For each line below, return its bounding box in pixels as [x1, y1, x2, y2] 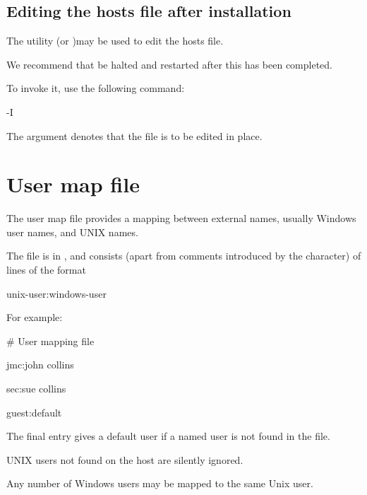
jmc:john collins [6, 357, 74, 372]
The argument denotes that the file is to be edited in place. [6, 128, 263, 143]
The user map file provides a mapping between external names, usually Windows [6, 211, 356, 226]
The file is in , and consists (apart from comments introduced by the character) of [6, 248, 361, 263]
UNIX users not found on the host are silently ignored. [6, 452, 243, 467]
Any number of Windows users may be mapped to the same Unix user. [6, 476, 313, 491]
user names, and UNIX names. [6, 224, 138, 239]
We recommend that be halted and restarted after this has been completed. [6, 57, 332, 71]
